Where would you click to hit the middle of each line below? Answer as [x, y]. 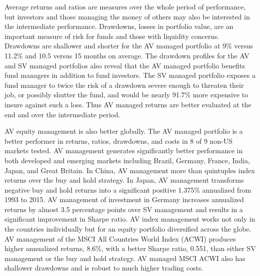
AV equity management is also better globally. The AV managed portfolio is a [124, 131]
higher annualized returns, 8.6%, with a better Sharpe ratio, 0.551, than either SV [130, 248]
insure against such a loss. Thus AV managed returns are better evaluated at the [128, 104]
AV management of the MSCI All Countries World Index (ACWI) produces [120, 238]
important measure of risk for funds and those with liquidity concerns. [112, 36]
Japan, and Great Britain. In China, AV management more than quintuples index [130, 170]
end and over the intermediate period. [62, 114]
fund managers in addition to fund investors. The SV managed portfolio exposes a [130, 75]
